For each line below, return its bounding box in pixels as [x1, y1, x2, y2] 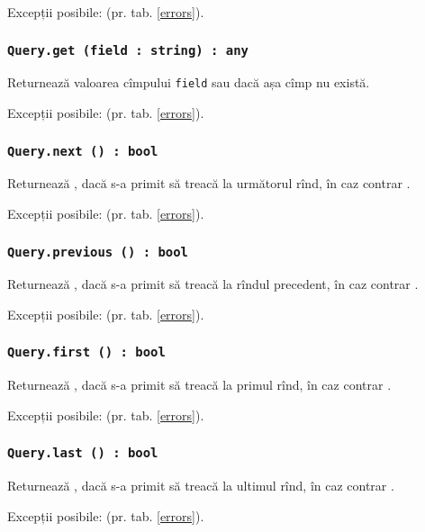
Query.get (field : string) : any [7, 42, 249, 58]
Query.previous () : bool [7, 244, 188, 259]
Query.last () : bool [7, 446, 158, 461]
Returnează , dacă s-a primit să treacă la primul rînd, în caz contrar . [7, 375, 392, 394]
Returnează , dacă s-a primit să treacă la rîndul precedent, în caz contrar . [7, 275, 419, 293]
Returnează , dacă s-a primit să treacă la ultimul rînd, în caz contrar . [7, 476, 394, 495]
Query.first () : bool [7, 345, 166, 360]
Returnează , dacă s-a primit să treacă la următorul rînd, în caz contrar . [7, 174, 411, 193]
